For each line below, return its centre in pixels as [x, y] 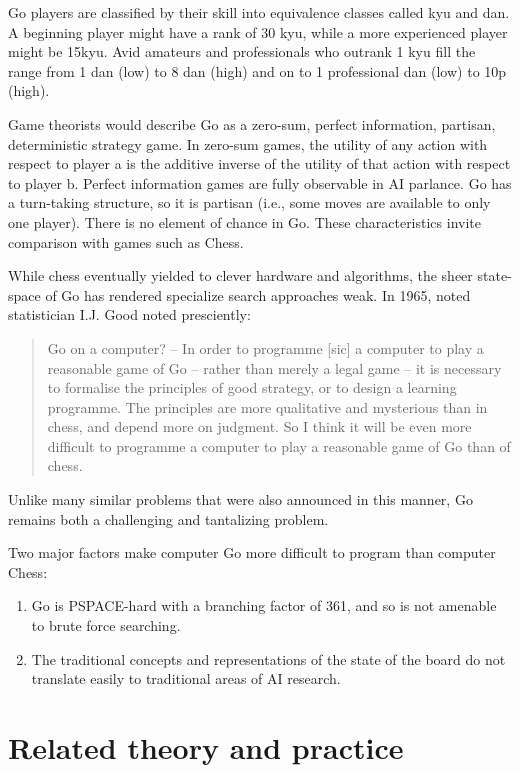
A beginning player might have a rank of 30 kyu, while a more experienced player [258, 31]
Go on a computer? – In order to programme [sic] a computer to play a [265, 347]
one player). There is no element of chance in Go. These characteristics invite [244, 221]
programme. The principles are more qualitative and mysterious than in [267, 406]
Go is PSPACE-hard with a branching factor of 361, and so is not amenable [264, 605]
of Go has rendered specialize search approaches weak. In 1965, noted [258, 294]
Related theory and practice [206, 747]
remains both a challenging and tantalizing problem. [168, 518]
